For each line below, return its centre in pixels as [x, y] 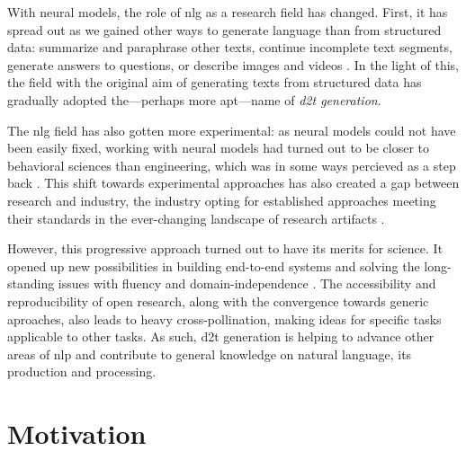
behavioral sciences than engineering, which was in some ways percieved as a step [232, 165]
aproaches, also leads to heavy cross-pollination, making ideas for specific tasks [224, 318]
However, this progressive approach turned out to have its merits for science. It [225, 248]
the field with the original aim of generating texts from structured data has [215, 82]
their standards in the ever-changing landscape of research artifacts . [196, 218]
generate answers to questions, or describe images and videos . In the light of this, [233, 64]
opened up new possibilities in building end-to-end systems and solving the [214, 265]
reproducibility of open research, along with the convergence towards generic [218, 301]
